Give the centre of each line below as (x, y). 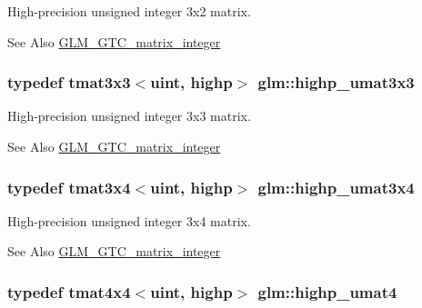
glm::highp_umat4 (327, 291)
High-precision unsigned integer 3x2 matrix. (129, 11)
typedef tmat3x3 (69, 82)
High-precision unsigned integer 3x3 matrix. (129, 116)
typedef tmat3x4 (69, 187)
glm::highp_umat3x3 (336, 82)
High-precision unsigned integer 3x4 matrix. (129, 220)
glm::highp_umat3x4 (336, 187)
